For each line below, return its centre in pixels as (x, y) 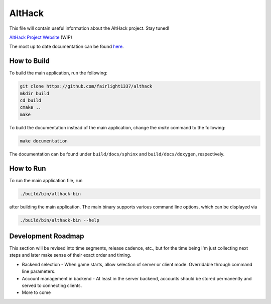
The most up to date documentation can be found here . (66, 47)
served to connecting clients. (52, 286)
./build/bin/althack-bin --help (60, 220)
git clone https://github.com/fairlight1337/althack (86, 86)
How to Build (30, 61)
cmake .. (31, 107)
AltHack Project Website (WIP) (41, 37)
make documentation (44, 141)
